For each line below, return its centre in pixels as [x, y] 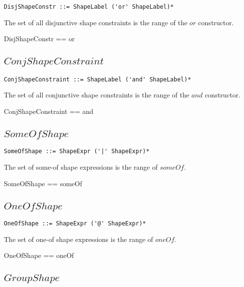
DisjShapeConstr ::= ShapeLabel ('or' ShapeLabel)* [89, 7]
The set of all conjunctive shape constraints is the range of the [97, 95]
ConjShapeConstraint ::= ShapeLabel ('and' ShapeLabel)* [98, 79]
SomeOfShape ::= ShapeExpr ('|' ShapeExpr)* [77, 151]
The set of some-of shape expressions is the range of [81, 167]
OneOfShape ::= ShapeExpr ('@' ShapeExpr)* [75, 223]
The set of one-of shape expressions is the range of [79, 239]
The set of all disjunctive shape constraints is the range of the [96, 22]
